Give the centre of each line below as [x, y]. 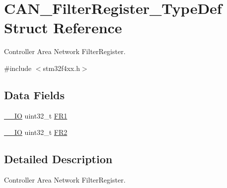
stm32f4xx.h [61, 68]
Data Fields [35, 94]
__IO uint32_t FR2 [36, 132]
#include [18, 68]
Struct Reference [63, 28]
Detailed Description [58, 159]
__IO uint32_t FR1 [36, 115]
